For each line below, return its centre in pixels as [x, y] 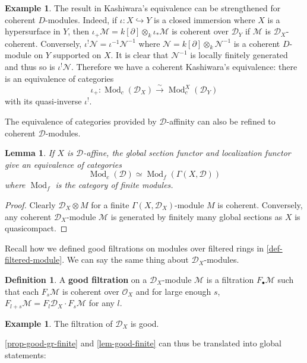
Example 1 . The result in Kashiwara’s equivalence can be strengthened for [143, 8]
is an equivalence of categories [59, 78]
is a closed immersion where [205, 19]
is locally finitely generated [239, 55]
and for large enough [173, 291]
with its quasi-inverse [43, 101]
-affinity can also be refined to [221, 121]
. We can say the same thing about [125, 259]
